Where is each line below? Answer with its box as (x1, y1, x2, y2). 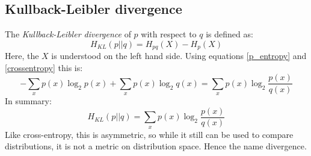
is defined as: (206, 28, 253, 40)
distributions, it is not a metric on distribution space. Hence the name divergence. (5, 140, 307, 152)
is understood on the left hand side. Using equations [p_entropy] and (51, 49, 307, 62)
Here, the (5, 49, 39, 62)
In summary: (5, 95, 52, 107)
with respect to (141, 28, 197, 40)
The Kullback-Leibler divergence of (5, 28, 131, 40)
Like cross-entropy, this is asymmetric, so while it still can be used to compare (5, 128, 294, 140)
